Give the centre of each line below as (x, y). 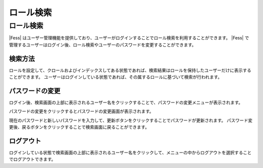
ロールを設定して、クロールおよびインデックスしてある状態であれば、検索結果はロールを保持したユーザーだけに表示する (130, 70)
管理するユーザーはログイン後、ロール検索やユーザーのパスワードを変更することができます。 (103, 45)
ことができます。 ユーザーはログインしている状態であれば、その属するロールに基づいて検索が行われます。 (116, 77)
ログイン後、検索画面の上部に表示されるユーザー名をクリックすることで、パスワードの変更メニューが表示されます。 (126, 102)
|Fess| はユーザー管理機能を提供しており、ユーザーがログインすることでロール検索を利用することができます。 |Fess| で (129, 38)
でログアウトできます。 (32, 159)
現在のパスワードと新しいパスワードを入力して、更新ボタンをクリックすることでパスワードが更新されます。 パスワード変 (131, 120)
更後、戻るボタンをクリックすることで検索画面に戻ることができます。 (79, 127)
